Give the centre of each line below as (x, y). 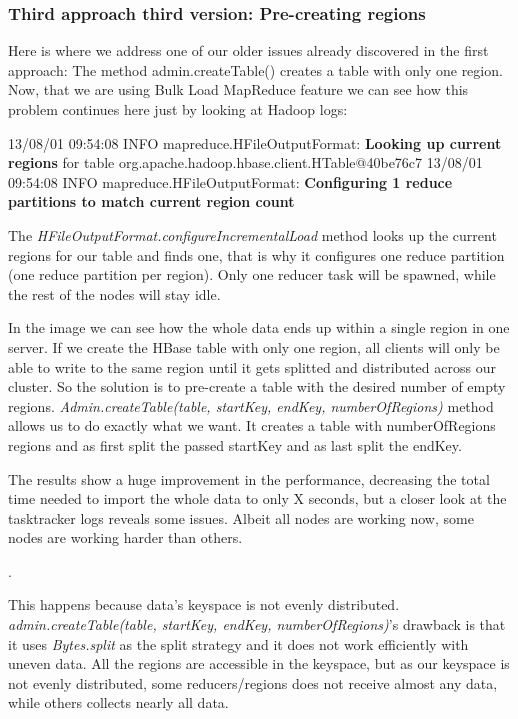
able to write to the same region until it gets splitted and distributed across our (252, 366)
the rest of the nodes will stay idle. (114, 293)
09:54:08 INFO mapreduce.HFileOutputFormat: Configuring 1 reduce (230, 181)
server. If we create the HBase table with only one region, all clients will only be (254, 346)
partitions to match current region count (151, 201)
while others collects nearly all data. (118, 702)
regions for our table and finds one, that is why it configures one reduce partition (256, 254)
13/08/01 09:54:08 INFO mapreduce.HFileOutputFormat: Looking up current (255, 142)
